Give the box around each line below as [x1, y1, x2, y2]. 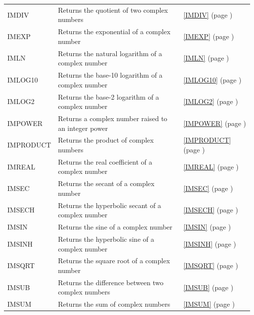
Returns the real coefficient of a [58, 156, 152, 167]
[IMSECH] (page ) [183, 205, 238, 215]
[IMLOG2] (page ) [183, 96, 238, 106]
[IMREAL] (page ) [183, 161, 239, 171]
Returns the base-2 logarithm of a [58, 91, 159, 102]
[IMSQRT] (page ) [183, 260, 238, 271]
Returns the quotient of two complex [58, 4, 168, 15]
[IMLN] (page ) [183, 53, 229, 63]
